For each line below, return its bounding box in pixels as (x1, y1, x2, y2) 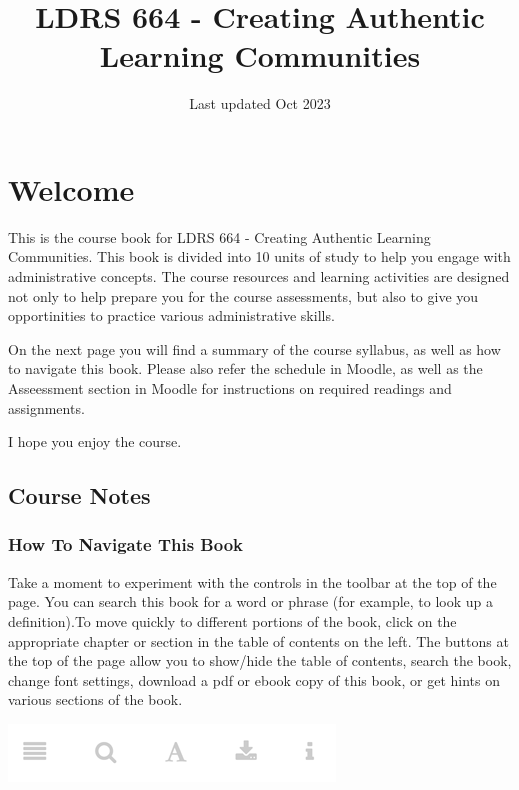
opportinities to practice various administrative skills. (8, 305, 335, 326)
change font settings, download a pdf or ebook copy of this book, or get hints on (8, 669, 500, 690)
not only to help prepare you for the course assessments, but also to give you (8, 285, 479, 306)
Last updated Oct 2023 (189, 93, 331, 114)
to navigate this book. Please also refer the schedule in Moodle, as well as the (8, 358, 483, 379)
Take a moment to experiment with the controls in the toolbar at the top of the (8, 571, 497, 592)
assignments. (8, 397, 85, 418)
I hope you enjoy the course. (8, 431, 182, 452)
